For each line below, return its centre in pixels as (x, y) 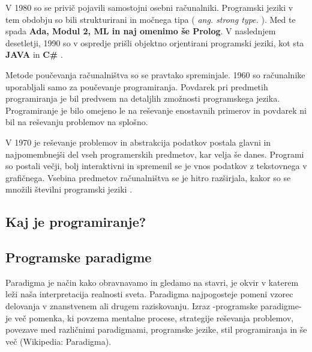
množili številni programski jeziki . (69, 189)
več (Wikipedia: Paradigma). (58, 341)
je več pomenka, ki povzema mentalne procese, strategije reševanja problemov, (150, 317)
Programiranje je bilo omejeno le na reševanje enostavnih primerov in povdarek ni (156, 110)
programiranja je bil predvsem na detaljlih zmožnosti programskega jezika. (143, 98)
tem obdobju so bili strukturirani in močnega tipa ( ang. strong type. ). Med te (151, 19)
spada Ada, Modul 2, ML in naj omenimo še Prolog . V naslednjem (141, 31)
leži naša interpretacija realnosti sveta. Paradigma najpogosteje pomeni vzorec (149, 294)
